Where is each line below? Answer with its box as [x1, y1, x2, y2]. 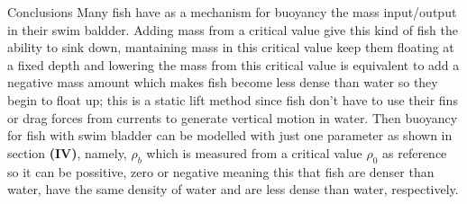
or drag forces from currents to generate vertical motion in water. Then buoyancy [7, 108, 458, 127]
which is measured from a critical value [146, 143, 362, 162]
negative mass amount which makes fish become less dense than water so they [7, 73, 438, 92]
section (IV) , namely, [7, 143, 127, 162]
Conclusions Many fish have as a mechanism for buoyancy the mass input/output [7, 3, 457, 21]
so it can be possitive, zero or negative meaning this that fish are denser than [7, 162, 435, 181]
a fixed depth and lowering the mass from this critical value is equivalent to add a [7, 55, 460, 74]
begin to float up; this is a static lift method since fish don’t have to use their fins [7, 90, 458, 109]
